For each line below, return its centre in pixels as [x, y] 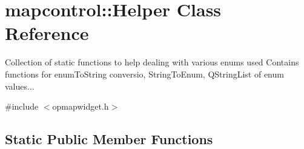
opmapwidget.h [81, 106]
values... [20, 86]
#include [22, 106]
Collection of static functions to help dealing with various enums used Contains [152, 62]
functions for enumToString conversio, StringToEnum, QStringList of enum [144, 74]
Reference [47, 33]
